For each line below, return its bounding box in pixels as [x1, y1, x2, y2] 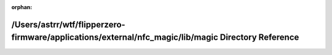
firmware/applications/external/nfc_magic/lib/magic [11, 32, 218, 43]
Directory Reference [219, 32, 299, 43]
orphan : [11, 4, 33, 10]
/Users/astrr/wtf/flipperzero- [11, 19, 125, 30]
